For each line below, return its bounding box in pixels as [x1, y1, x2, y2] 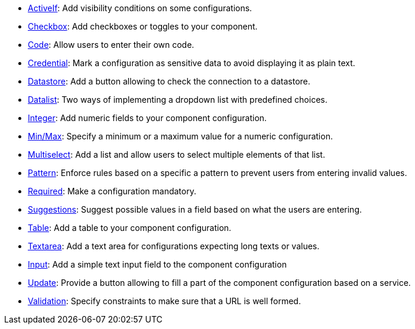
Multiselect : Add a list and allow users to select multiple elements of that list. [28, 149, 325, 159]
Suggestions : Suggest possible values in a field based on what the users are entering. [28, 204, 362, 214]
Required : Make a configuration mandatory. [28, 186, 196, 196]
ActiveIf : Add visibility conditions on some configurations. [28, 3, 252, 13]
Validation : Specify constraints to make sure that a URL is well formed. [28, 296, 301, 306]
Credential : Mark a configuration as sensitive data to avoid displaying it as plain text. [28, 58, 355, 68]
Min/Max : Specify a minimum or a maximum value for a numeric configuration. [28, 131, 333, 141]
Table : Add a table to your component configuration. [28, 223, 232, 233]
